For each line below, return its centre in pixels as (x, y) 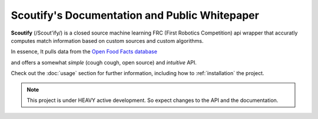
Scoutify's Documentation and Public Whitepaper (135, 15)
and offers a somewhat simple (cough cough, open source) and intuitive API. (104, 62)
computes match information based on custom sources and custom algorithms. (107, 40)
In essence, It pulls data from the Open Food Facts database (84, 52)
